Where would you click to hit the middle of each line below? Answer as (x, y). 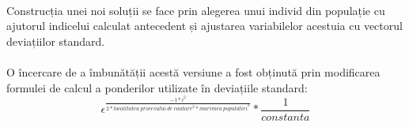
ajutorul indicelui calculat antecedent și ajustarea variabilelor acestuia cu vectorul (204, 26)
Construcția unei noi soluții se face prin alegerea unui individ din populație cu (196, 10)
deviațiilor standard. (56, 41)
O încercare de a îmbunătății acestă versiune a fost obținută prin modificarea (193, 71)
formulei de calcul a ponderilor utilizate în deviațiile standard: (157, 87)
